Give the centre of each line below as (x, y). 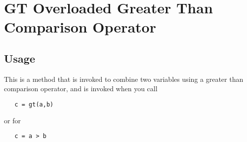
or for (12, 120)
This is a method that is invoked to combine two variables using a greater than (124, 79)
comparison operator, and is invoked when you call (81, 89)
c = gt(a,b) (34, 104)
